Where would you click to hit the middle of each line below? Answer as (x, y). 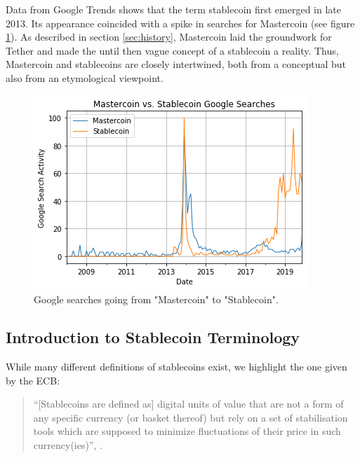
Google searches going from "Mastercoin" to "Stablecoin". (156, 299)
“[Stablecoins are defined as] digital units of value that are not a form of (188, 404)
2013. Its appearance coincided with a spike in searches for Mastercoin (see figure (180, 23)
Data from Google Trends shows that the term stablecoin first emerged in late (174, 9)
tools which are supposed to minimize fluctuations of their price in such (187, 431)
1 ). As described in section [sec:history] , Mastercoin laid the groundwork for (169, 37)
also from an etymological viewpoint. (85, 77)
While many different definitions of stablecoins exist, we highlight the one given (176, 366)
